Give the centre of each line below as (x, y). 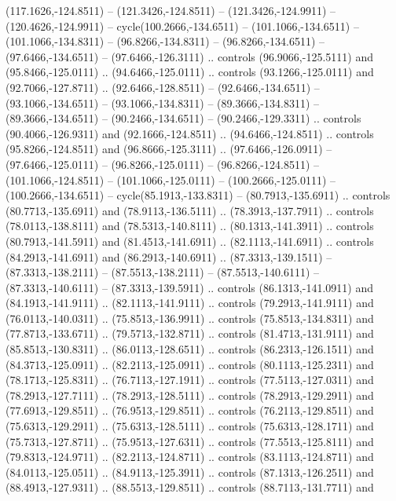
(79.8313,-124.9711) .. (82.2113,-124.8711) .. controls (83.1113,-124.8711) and (190, 457)
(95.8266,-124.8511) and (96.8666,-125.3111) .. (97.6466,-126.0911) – (169, 149)
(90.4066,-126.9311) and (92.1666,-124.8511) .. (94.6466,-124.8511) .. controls (190, 133)
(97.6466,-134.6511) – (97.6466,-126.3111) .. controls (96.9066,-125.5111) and (189, 56)
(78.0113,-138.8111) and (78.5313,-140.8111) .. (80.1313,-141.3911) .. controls (190, 226)
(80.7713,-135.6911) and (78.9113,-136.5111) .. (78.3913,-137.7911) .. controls (190, 210)
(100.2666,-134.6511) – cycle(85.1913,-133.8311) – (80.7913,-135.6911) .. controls (198, 195)
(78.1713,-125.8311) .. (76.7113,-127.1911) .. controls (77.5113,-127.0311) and (190, 380)
